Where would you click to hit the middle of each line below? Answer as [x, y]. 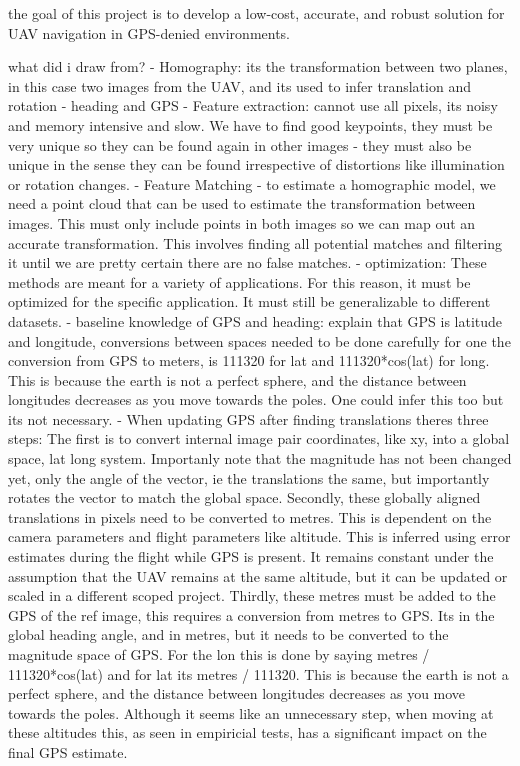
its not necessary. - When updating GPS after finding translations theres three [248, 418]
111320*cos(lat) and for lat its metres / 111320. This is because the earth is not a [258, 673]
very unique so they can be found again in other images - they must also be [240, 144]
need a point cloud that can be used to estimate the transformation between [242, 203]
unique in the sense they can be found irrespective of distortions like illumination [256, 164]
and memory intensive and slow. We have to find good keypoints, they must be [250, 124]
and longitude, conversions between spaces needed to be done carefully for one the [259, 340]
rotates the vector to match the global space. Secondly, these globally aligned [244, 497]
